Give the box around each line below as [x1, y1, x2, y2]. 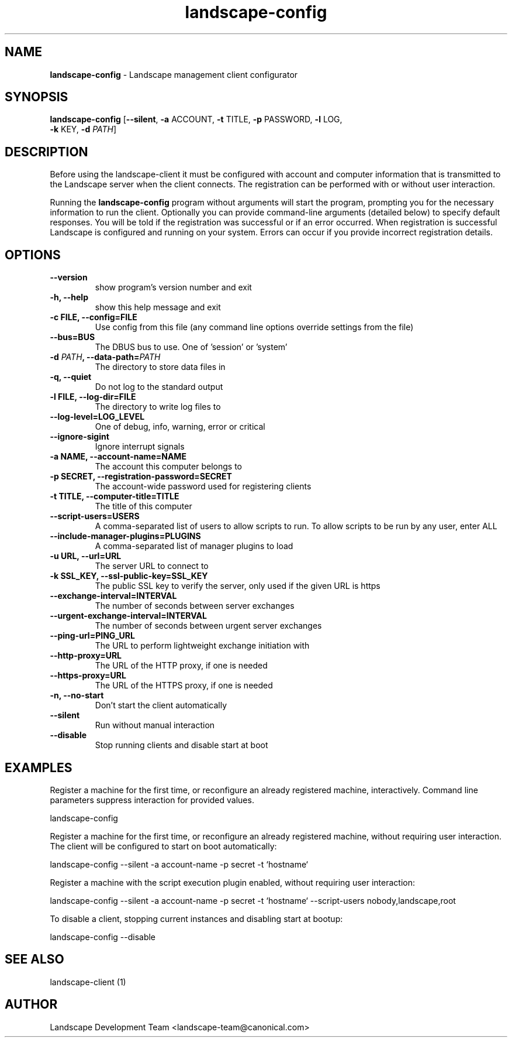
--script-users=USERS [50, 511, 140, 522]
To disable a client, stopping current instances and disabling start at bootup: [50, 913, 343, 924]
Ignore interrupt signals [95, 441, 185, 452]
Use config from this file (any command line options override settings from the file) [95, 322, 414, 333]
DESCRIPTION [5, 144, 88, 159]
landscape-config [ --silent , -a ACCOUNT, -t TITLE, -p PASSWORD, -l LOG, [50, 114, 343, 125]
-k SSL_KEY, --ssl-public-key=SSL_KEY [50, 571, 208, 581]
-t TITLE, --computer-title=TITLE [50, 491, 179, 502]
